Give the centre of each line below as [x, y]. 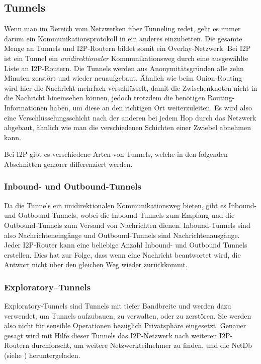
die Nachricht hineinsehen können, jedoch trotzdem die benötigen [105, 98]
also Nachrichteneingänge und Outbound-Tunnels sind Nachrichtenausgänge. [122, 235]
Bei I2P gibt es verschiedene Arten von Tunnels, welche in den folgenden [116, 154]
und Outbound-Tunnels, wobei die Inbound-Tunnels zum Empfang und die [119, 215]
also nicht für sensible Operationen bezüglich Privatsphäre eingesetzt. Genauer [125, 325]
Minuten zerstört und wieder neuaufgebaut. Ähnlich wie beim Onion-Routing [123, 78]
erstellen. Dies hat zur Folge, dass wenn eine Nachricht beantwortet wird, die [122, 254]
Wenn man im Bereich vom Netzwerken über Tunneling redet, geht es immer [122, 28]
